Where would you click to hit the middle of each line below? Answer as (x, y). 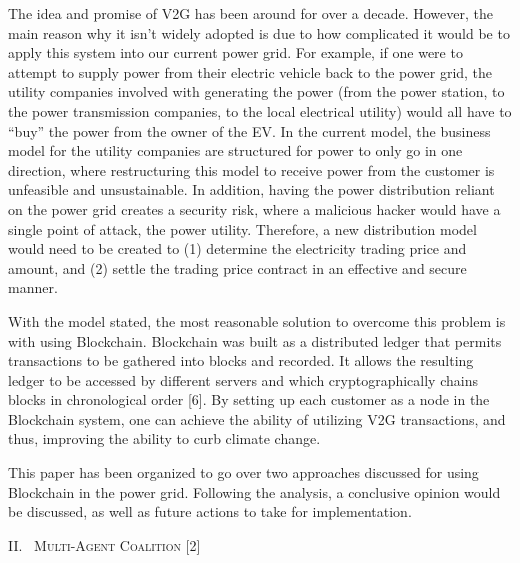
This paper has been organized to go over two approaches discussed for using (243, 472)
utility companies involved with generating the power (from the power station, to (256, 91)
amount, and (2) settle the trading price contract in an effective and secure (237, 267)
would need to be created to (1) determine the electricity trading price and (237, 248)
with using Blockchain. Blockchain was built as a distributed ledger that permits (255, 340)
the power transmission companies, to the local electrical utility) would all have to (260, 110)
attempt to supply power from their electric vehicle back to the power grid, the (250, 71)
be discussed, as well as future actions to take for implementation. (210, 511)
